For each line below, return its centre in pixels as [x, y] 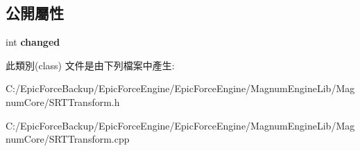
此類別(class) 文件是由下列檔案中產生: [90, 65]
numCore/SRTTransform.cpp [68, 139]
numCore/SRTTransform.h [63, 101]
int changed [33, 42]
